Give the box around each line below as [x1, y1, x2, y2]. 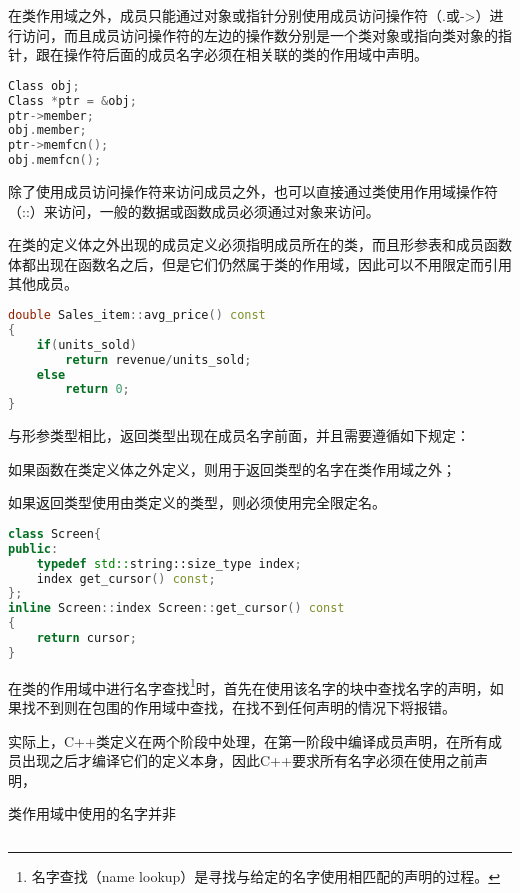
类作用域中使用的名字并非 [8, 803, 176, 824]
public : [8, 541, 59, 556]
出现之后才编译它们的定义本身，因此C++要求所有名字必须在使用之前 [21, 750, 474, 771]
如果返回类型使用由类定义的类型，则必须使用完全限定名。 [8, 492, 386, 513]
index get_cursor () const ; [36, 571, 216, 586]
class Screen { [8, 526, 102, 541]
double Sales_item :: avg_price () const [8, 308, 266, 322]
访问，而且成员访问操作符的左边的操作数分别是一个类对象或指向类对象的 [21, 24, 498, 45]
